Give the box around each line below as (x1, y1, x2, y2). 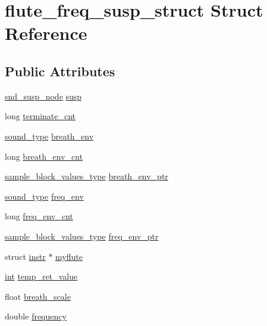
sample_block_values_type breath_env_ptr (5, 170, 168, 182)
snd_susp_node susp (5, 89, 82, 102)
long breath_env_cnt (5, 150, 83, 162)
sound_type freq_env (5, 190, 84, 202)
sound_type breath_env (5, 129, 94, 142)
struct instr (5, 250, 46, 262)
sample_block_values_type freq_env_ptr (5, 229, 159, 242)
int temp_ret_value (5, 270, 78, 282)
